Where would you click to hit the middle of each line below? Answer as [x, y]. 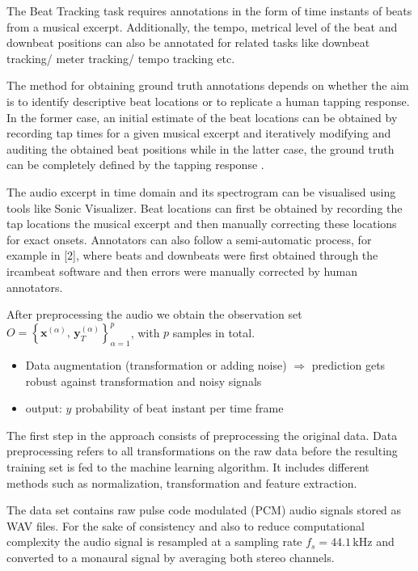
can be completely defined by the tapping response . [135, 165]
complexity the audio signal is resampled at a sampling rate [154, 541]
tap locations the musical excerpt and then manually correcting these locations [202, 224]
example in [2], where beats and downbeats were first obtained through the [192, 255]
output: [44, 408]
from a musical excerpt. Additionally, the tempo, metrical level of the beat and [202, 26]
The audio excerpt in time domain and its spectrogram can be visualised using [201, 191]
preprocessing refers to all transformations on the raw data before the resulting [202, 451]
